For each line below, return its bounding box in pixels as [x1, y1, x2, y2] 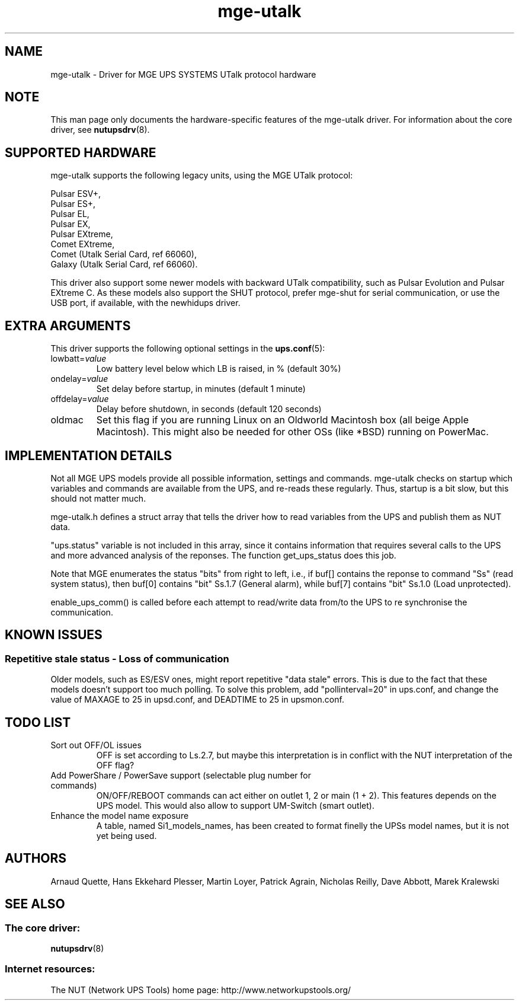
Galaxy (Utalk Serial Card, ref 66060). [50, 259, 198, 270]
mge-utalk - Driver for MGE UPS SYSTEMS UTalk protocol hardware [50, 69, 316, 79]
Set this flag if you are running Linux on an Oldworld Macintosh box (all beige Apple [96, 414, 469, 426]
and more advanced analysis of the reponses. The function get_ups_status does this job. [50, 550, 396, 560]
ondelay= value [50, 374, 108, 384]
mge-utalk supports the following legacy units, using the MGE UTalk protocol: [50, 170, 353, 181]
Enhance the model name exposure [50, 811, 189, 821]
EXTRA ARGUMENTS [5, 318, 131, 333]
